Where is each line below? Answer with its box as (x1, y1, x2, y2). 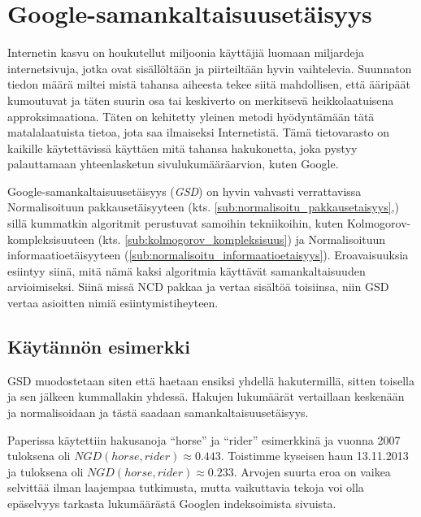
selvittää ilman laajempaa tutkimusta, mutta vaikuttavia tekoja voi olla (7, 479, 364, 496)
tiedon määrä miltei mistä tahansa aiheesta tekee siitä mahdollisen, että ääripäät (7, 76, 410, 93)
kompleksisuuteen (7, 230, 95, 247)
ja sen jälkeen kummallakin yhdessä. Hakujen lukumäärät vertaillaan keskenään (7, 388, 405, 405)
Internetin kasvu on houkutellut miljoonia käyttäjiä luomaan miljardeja (7, 44, 364, 61)
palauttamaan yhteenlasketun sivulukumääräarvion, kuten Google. (7, 155, 339, 172)
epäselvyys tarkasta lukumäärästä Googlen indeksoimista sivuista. (7, 494, 336, 511)
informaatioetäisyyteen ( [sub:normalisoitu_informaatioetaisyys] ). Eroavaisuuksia (7, 246, 409, 263)
